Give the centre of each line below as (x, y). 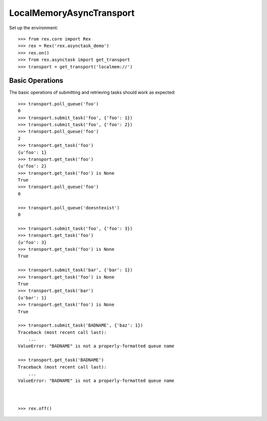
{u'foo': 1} (32, 152)
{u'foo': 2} (32, 166)
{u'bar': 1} (32, 298)
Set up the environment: (34, 28)
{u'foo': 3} (32, 242)
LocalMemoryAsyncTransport (72, 13)
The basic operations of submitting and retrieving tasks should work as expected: (92, 93)
